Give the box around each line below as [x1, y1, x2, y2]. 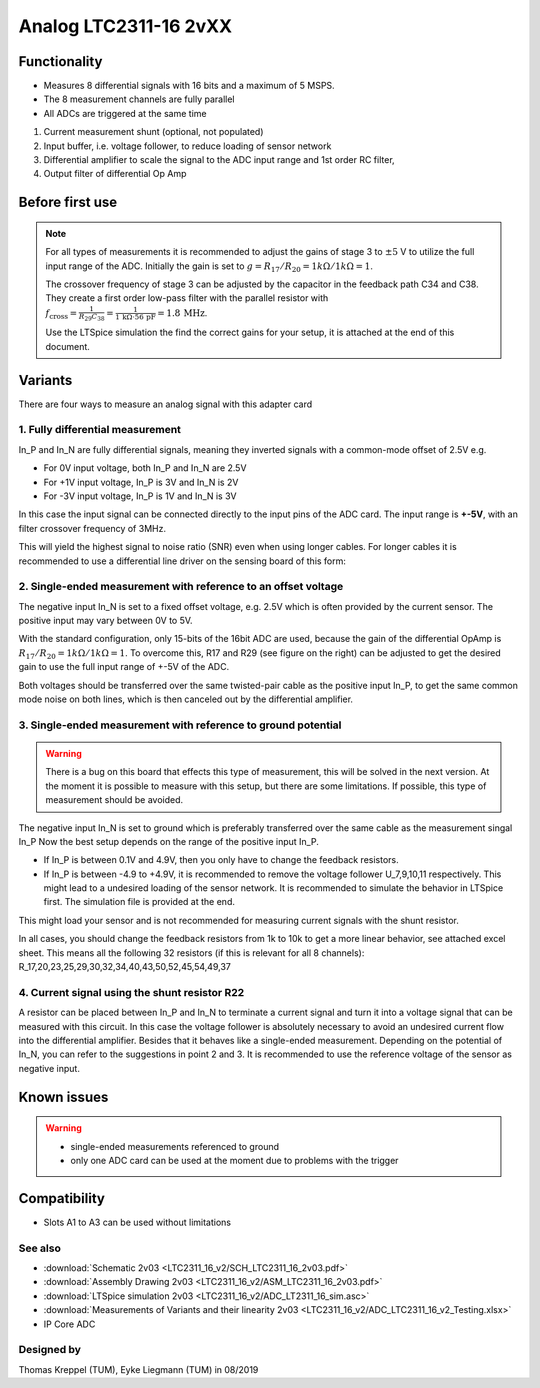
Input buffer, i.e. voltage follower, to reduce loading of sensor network [43, 140, 332, 152]
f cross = [45, 307, 78, 321]
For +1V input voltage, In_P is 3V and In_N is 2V [43, 476, 239, 488]
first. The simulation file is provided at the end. [43, 896, 235, 908]
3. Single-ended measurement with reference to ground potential [18, 718, 342, 732]
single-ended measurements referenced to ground [70, 1140, 280, 1152]
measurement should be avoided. [45, 794, 184, 806]
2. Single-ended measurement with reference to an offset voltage [18, 580, 344, 594]
